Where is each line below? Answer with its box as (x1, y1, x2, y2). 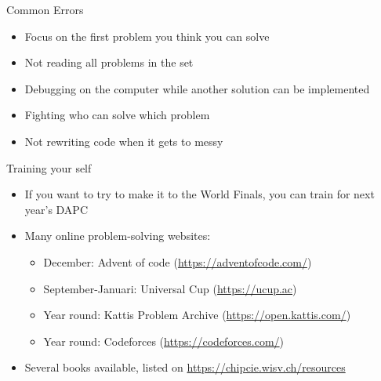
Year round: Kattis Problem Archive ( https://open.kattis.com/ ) (43, 307, 351, 323)
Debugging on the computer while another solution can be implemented (24, 80, 370, 96)
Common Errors (6, 2, 84, 17)
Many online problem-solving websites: (24, 227, 211, 244)
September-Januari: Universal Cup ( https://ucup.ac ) (43, 280, 297, 296)
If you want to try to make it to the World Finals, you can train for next (24, 186, 375, 202)
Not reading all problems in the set (24, 54, 194, 71)
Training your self (6, 159, 92, 176)
